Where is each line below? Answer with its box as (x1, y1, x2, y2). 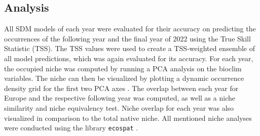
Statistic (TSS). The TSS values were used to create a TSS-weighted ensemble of (4, 43, 255, 54)
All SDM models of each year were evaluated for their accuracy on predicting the (4, 23, 256, 34)
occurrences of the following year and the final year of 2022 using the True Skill (4, 33, 251, 43)
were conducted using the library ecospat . (4, 122, 138, 133)
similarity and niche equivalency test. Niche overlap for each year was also (4, 102, 234, 113)
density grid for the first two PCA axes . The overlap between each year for (4, 82, 239, 93)
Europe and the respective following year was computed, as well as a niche (4, 93, 235, 103)
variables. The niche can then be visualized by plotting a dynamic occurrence (4, 73, 244, 83)
